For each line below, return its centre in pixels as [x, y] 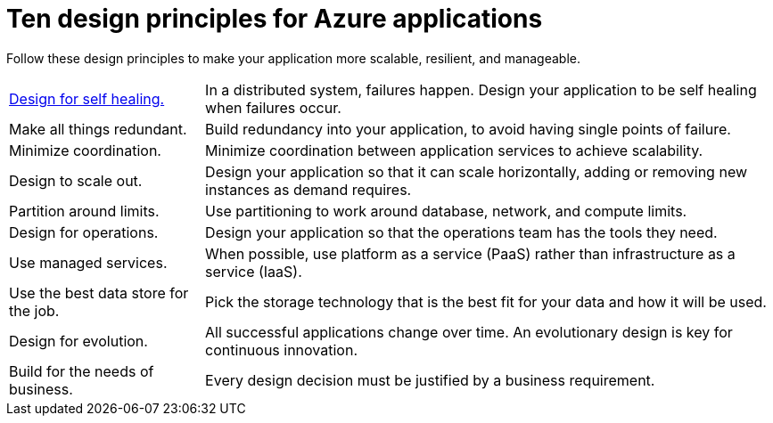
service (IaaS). [254, 271]
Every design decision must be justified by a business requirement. [430, 380]
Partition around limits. [84, 211]
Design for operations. [84, 232]
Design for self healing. [87, 98]
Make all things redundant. [98, 129]
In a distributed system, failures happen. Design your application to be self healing [481, 89]
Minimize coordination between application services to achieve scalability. [454, 150]
